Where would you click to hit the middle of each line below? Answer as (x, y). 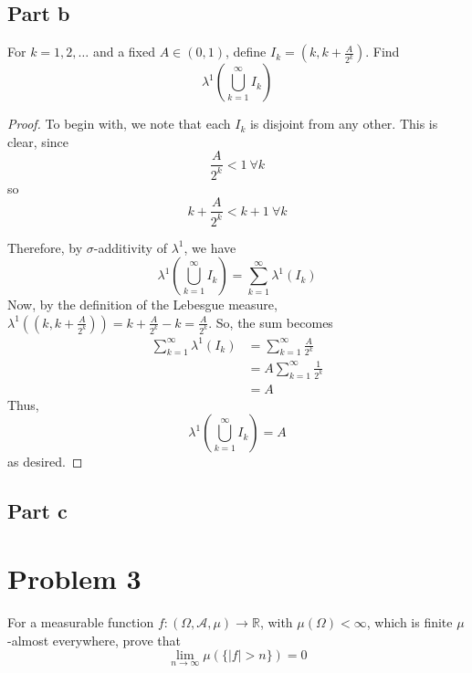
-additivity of (130, 247)
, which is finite (409, 621)
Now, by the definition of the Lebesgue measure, (142, 305)
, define (246, 52)
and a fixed (124, 52)
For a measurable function (81, 621)
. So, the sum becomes (271, 322)
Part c (37, 511)
